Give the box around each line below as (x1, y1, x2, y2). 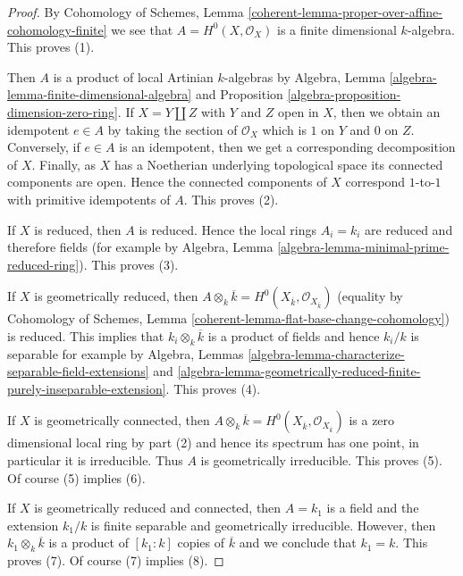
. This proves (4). (165, 379, 261, 397)
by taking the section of (107, 120, 238, 138)
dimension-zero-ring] (7, 102, 118, 121)
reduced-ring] (7, 255, 80, 273)
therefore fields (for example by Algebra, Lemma (7, 238, 274, 256)
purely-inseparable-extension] (7, 379, 166, 397)
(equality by (337, 287, 403, 305)
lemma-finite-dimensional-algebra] (7, 85, 192, 104)
